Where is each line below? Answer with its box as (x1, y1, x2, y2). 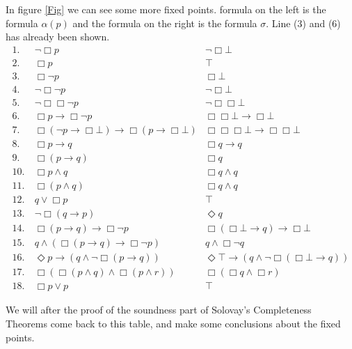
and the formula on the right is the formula (72, 15, 257, 30)
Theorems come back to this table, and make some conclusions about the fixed (6, 316, 341, 330)
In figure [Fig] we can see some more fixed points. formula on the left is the (6, 2, 326, 16)
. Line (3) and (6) (266, 15, 341, 30)
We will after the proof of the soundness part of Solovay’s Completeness (6, 302, 312, 317)
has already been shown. (6, 29, 110, 44)
